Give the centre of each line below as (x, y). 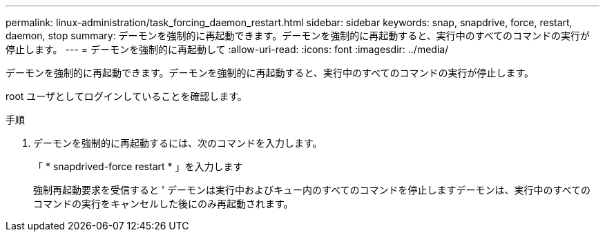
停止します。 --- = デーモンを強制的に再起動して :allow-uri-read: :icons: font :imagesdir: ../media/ (227, 49)
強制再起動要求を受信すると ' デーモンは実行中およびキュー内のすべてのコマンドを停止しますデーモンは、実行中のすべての (312, 190)
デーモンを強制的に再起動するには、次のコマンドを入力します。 (178, 143)
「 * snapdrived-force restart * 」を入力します (138, 166)
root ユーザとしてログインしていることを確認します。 (126, 96)
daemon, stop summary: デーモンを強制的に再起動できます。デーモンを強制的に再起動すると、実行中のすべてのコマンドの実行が (298, 35)
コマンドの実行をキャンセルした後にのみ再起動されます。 (163, 204)
